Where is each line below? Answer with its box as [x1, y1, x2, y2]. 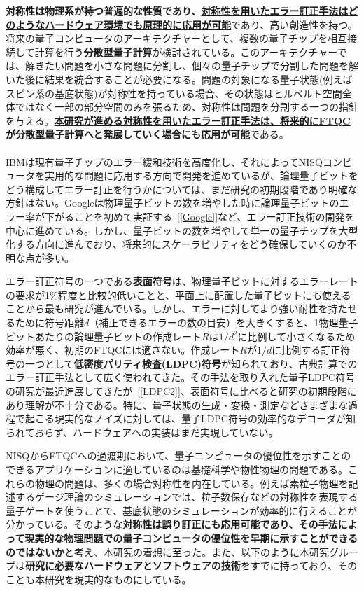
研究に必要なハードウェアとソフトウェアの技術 [25, 558, 241, 573]
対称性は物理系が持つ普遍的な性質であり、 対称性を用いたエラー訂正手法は [6, 4, 349, 18]
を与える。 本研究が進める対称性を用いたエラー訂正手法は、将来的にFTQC [6, 113, 351, 127]
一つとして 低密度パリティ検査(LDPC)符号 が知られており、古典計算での [24, 356, 358, 370]
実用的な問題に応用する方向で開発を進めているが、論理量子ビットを [44, 168, 358, 183]
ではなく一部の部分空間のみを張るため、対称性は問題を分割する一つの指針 [15, 99, 358, 114]
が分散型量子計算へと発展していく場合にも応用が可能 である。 [6, 127, 289, 141]
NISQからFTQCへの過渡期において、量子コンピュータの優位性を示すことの [6, 448, 351, 463]
